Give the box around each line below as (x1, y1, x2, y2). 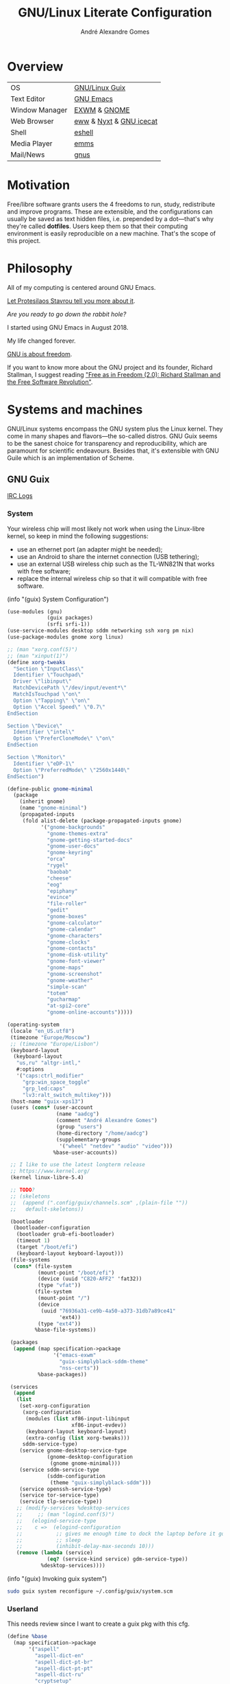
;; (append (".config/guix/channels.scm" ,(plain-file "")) (10, 1199, 188, 1206)
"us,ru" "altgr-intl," (16, 1060, 81, 1067)
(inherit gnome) (19, 798, 66, 805)
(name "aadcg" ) (55, 1111, 99, 1117)
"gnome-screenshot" (47, 970, 103, 977)
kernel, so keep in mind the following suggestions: (7, 532, 149, 540)
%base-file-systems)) (34, 1327, 97, 1334)
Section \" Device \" (7, 722, 63, 729)
